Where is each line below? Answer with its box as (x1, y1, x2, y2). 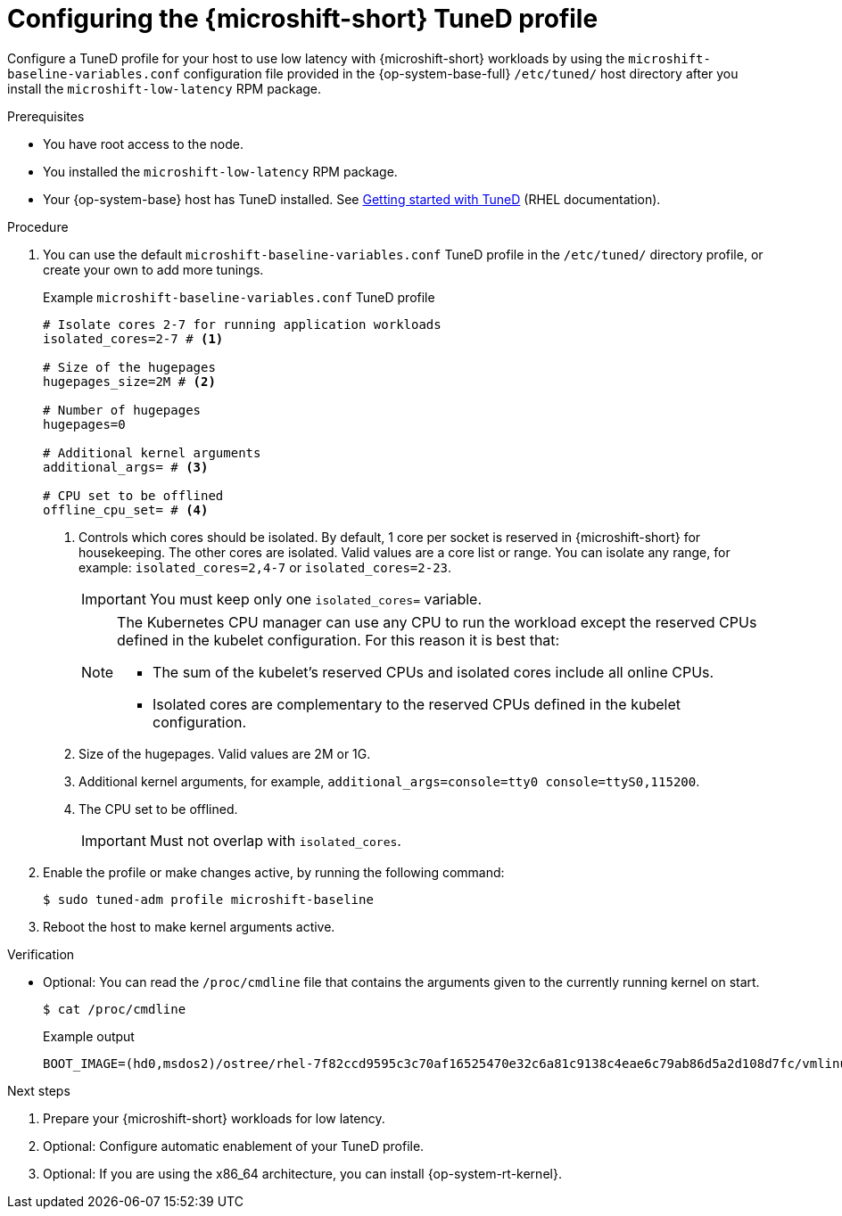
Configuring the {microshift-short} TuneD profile (7, 4, 598, 34)
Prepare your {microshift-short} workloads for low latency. (43, 1110, 385, 1126)
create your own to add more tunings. (43, 261, 264, 277)
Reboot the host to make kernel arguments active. (43, 918, 335, 934)
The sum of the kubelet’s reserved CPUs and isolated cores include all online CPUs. (153, 662, 714, 681)
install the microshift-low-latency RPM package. (7, 80, 322, 96)
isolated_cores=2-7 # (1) (43, 331, 224, 346)
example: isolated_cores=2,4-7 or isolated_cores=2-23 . (78, 559, 452, 575)
